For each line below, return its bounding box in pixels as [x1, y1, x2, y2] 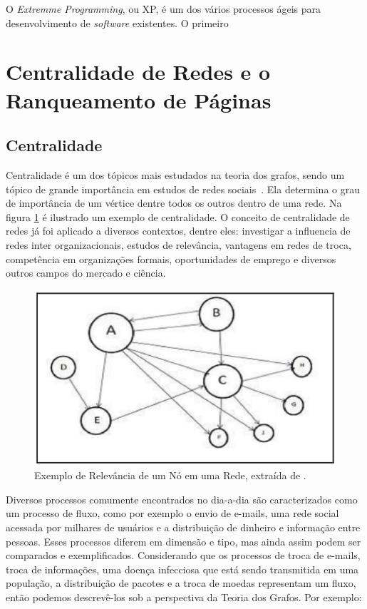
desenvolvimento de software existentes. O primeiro [6, 15, 229, 30]
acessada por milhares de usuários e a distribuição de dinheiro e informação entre [6, 520, 361, 535]
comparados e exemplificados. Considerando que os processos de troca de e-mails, [6, 548, 361, 563]
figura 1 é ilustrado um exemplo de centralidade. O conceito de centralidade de [6, 209, 350, 224]
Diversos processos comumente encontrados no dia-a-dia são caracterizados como [6, 491, 358, 506]
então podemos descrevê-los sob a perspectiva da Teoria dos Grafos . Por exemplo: [6, 590, 362, 604]
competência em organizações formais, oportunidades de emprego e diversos [6, 251, 336, 266]
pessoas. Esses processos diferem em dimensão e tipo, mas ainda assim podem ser [6, 533, 361, 548]
